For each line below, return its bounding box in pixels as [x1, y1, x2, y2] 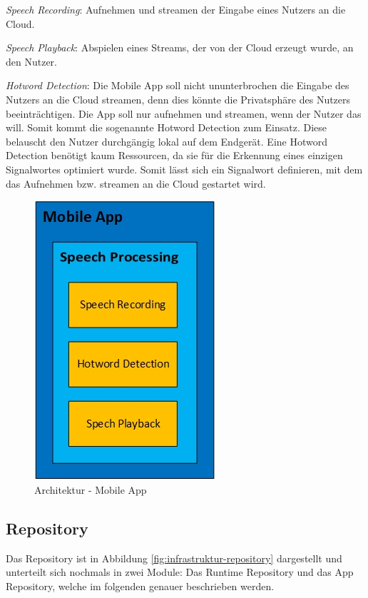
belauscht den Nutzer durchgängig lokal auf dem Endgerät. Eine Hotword [6, 133, 327, 148]
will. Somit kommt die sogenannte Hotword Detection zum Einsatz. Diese [6, 120, 327, 135]
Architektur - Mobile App [34, 482, 147, 497]
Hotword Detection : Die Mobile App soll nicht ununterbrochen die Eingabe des [6, 78, 349, 93]
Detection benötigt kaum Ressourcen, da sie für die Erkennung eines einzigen [6, 148, 343, 163]
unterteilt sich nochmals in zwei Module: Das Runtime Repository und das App [6, 564, 354, 579]
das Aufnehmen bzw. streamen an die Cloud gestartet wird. [6, 176, 266, 191]
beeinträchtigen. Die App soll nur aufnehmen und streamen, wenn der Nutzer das [6, 106, 362, 121]
